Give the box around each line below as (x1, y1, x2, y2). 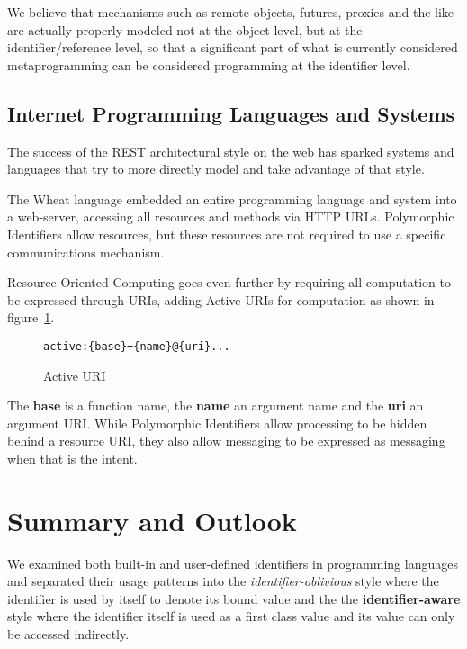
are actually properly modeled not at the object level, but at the (7, 20, 363, 39)
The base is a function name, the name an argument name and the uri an (7, 396, 424, 415)
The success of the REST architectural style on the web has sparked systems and (7, 141, 454, 160)
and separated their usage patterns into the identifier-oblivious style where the (7, 572, 439, 590)
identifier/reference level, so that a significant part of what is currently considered (7, 38, 458, 57)
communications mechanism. (7, 242, 165, 261)
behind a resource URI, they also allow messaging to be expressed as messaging (7, 431, 445, 450)
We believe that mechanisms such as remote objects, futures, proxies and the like (7, 3, 454, 21)
